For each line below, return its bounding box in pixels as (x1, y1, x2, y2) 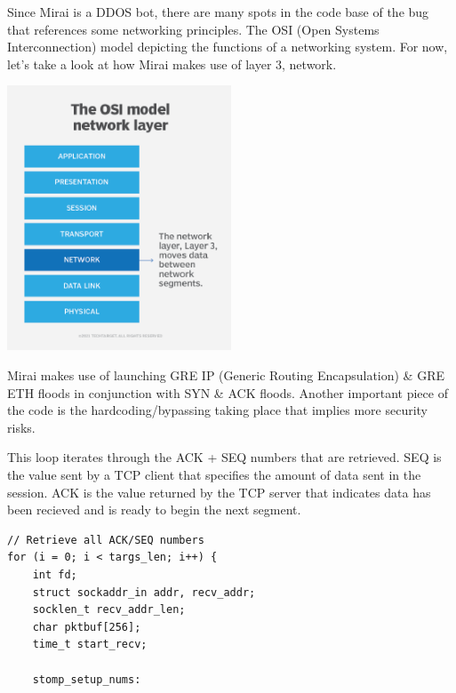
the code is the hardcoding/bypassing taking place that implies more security (7, 401, 428, 419)
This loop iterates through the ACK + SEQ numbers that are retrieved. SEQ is (7, 448, 442, 466)
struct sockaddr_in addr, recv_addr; (32, 585, 256, 599)
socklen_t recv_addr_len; (32, 603, 186, 617)
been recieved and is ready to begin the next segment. (7, 500, 301, 519)
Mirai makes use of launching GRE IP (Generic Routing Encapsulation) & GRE (7, 366, 445, 385)
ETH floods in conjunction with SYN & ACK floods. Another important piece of (7, 383, 448, 402)
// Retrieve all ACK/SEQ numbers (7, 533, 204, 546)
